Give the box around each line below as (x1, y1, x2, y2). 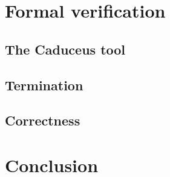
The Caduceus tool (5, 39, 126, 58)
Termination (5, 75, 83, 94)
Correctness (5, 111, 80, 130)
